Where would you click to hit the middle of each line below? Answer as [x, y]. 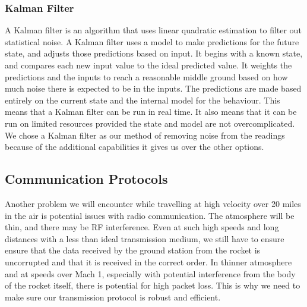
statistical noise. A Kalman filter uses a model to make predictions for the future [152, 41]
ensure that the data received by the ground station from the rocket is [133, 250]
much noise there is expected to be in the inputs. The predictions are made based [153, 88]
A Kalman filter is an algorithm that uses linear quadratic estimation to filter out [153, 30]
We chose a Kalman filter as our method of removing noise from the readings [145, 135]
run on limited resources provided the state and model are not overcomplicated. [150, 123]
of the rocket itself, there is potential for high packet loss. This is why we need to [153, 285]
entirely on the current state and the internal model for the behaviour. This [143, 100]
